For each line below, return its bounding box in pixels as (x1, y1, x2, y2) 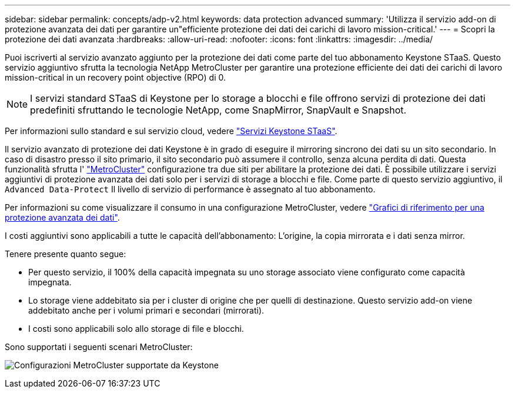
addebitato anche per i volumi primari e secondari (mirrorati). (28, 305, 265, 315)
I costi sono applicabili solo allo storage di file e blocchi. (28, 324, 244, 334)
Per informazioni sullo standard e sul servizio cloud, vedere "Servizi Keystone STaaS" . (5, 126, 337, 136)
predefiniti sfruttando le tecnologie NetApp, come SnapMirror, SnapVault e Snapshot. (30, 104, 407, 116)
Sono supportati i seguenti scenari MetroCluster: (5, 342, 193, 352)
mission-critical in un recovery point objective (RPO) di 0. (5, 72, 226, 82)
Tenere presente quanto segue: (5, 249, 126, 259)
